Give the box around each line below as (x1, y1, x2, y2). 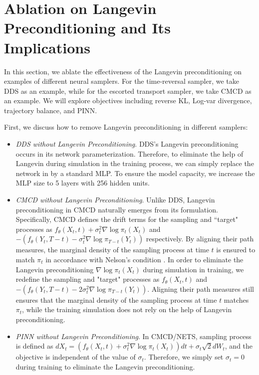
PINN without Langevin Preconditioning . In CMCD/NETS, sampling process (15, 331, 252, 341)
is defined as (15, 341, 53, 351)
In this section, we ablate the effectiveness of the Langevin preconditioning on (4, 66, 242, 76)
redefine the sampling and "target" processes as (15, 274, 160, 284)
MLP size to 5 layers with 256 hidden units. (15, 178, 150, 188)
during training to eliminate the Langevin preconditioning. (15, 361, 195, 372)
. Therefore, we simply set (144, 352, 224, 362)
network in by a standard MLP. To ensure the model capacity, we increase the (15, 168, 255, 178)
